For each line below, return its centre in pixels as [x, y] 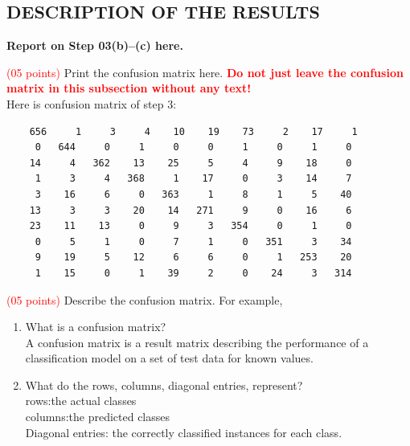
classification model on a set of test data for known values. [169, 358]
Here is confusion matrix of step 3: [92, 103]
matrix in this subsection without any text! [129, 88]
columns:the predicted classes [98, 417]
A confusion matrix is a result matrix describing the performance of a [197, 342]
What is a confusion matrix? [96, 327]
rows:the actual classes [81, 401]
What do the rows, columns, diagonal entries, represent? [164, 385]
